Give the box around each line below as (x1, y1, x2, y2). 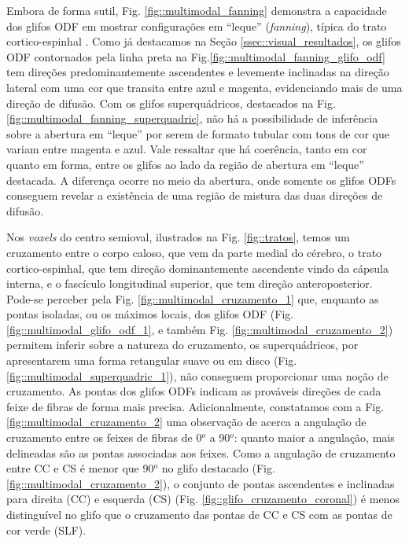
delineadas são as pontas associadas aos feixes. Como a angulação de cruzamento (6, 444, 396, 461)
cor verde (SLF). (6, 521, 87, 538)
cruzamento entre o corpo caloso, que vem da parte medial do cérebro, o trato (6, 244, 382, 260)
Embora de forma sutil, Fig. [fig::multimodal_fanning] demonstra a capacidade (6, 2, 387, 18)
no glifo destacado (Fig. (161, 460, 275, 476)
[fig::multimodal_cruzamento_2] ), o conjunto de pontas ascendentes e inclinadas (6, 475, 395, 491)
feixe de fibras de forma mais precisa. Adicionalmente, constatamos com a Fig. (6, 398, 385, 414)
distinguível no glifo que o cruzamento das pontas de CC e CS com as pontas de (6, 506, 392, 522)
